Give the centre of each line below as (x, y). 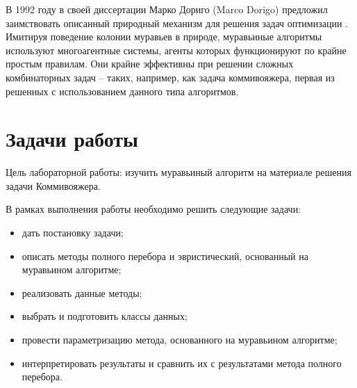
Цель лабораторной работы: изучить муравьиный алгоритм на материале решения (178, 172)
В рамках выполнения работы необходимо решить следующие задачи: (153, 209)
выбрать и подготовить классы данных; (105, 316)
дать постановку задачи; (73, 233)
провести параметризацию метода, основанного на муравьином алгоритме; (180, 340)
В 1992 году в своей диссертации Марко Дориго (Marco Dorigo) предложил (167, 9)
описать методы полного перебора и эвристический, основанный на (165, 256)
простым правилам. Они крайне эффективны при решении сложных (150, 64)
